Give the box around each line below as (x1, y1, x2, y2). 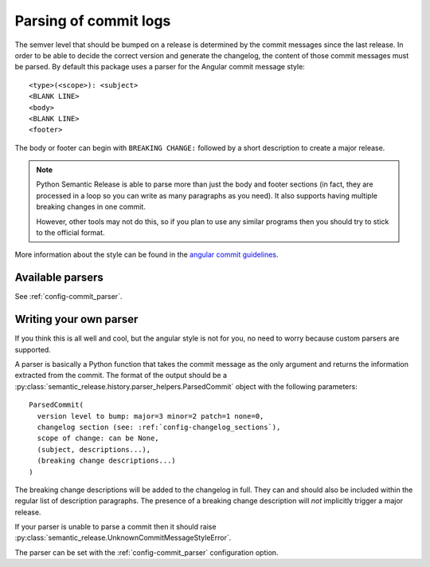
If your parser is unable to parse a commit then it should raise (14, 522, 217, 532)
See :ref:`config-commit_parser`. (14, 292, 123, 301)
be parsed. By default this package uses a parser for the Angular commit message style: (14, 62, 306, 72)
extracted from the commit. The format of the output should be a (14, 371, 227, 380)
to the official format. (36, 228, 105, 238)
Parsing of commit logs (14, 12, 171, 30)
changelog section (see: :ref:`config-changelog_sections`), (37, 423, 281, 431)
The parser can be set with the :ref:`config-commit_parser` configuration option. (14, 547, 279, 557)
